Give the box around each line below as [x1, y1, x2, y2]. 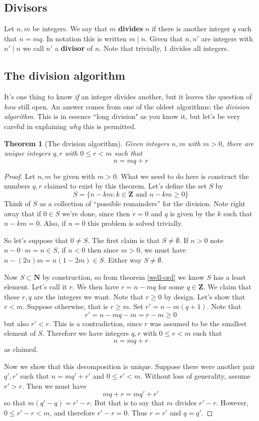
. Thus [127, 407, 147, 418]
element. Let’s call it [4, 281, 67, 292]
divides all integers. [169, 43, 229, 53]
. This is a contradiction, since [49, 318, 142, 328]
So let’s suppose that [4, 234, 68, 245]
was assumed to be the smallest [150, 318, 247, 328]
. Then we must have [22, 380, 87, 391]
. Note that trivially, [99, 43, 162, 53]
